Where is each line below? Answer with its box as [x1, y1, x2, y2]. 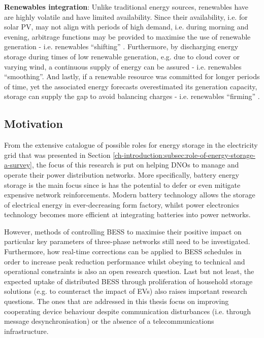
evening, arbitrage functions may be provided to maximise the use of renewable [4, 31, 251, 42]
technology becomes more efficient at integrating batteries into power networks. [4, 209, 251, 220]
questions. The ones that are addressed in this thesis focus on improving [4, 296, 229, 307]
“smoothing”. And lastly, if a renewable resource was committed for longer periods [4, 71, 260, 82]
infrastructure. [4, 325, 49, 336]
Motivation [4, 116, 63, 131]
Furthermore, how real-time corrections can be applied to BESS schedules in [4, 246, 242, 257]
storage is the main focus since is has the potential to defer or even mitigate [4, 179, 241, 190]
